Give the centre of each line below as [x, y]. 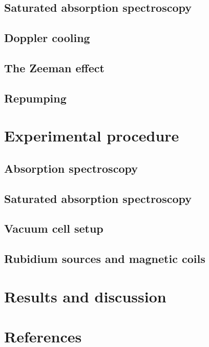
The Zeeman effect [54, 67]
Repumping [35, 98]
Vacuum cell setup [54, 228]
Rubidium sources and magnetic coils [105, 259]
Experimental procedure [92, 136]
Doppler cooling [47, 38]
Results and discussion [85, 296]
